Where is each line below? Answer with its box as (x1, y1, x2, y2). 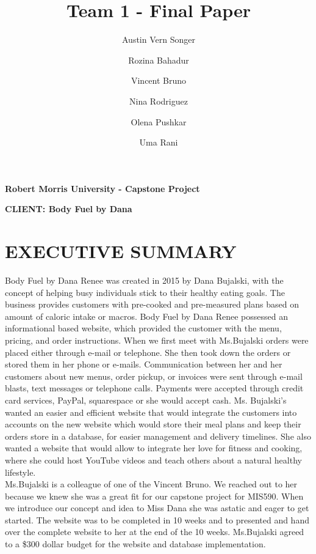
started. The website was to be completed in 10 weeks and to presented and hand (5, 513, 309, 526)
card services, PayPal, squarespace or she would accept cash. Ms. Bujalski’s (5, 393, 287, 406)
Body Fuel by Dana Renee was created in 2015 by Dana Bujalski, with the (5, 274, 284, 286)
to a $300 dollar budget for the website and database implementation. (5, 537, 266, 550)
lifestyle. (5, 465, 36, 478)
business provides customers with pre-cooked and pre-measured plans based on (5, 298, 299, 311)
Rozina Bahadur (128, 53, 189, 66)
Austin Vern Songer (122, 33, 195, 46)
